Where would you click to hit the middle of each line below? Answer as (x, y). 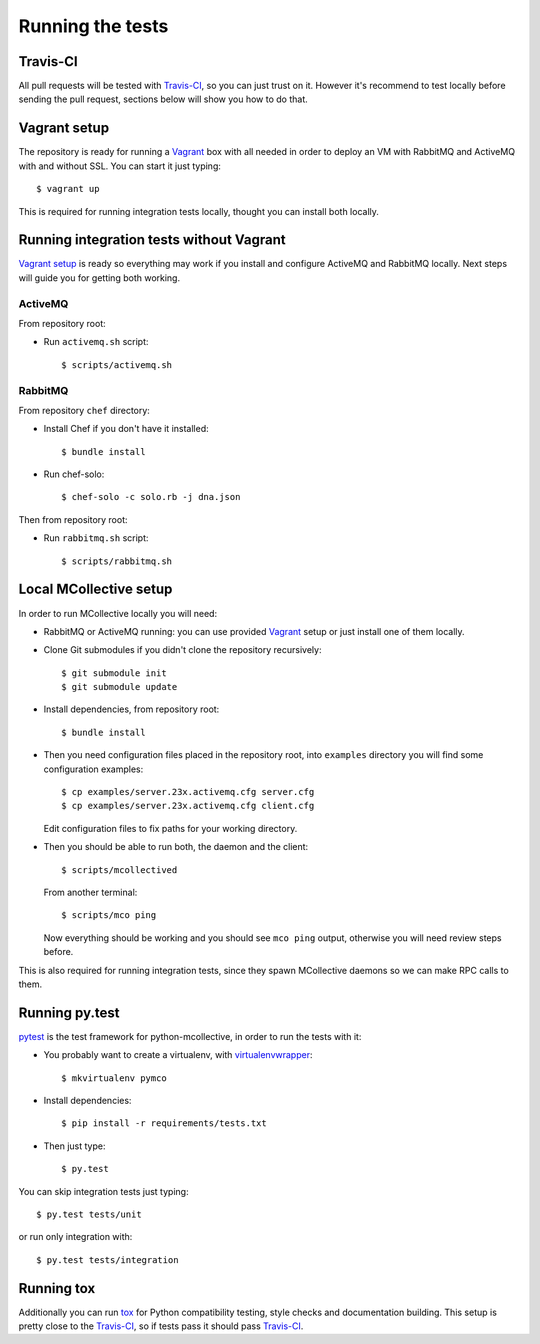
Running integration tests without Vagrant (152, 240)
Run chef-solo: (74, 474)
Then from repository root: (73, 519)
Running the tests (93, 26)
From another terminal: (90, 892)
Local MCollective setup (95, 589)
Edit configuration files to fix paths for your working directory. (170, 828)
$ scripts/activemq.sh (117, 364)
